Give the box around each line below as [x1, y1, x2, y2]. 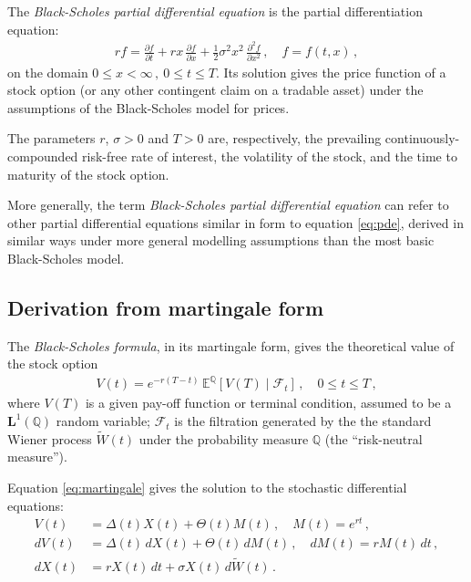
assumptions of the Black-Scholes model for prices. [7, 98, 290, 117]
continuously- [384, 129, 460, 148]
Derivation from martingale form [7, 293, 324, 321]
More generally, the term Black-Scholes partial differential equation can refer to [7, 195, 449, 214]
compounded [7, 146, 78, 165]
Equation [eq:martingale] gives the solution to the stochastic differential [7, 478, 407, 497]
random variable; [56, 411, 151, 431]
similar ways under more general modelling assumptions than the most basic [7, 231, 435, 250]
